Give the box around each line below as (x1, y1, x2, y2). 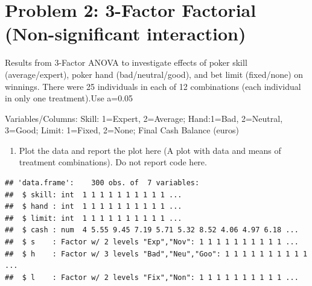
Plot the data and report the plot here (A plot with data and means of (19, 144, 281, 156)
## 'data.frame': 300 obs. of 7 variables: (5, 179, 200, 188)
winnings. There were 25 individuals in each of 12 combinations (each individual (5, 80, 301, 92)
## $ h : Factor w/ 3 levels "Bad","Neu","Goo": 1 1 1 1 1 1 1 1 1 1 (5, 249, 308, 258)
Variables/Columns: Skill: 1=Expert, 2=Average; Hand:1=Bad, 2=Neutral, (5, 112, 283, 124)
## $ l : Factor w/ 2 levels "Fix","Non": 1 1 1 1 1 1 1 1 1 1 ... (5, 273, 299, 282)
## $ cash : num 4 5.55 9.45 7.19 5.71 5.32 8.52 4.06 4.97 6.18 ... (5, 226, 299, 235)
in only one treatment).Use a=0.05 (5, 92, 133, 104)
